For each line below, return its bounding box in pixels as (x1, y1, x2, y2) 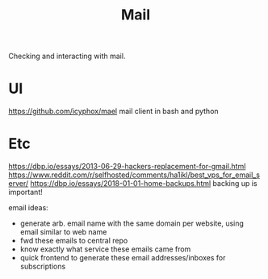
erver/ (8, 179, 29, 188)
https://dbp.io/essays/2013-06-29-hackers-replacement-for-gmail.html (8, 162, 246, 171)
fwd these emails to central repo (19, 236, 128, 246)
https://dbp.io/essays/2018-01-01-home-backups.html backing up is (30, 179, 258, 188)
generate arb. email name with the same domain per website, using (19, 218, 245, 228)
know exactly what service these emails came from (19, 244, 191, 254)
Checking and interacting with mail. (8, 51, 126, 61)
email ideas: (8, 203, 48, 213)
